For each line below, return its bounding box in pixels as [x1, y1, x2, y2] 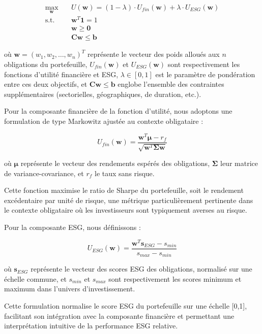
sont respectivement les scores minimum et [108, 273, 242, 284]
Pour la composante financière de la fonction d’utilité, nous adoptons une [4, 106, 232, 116]
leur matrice [220, 158, 258, 169]
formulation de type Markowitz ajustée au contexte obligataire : [4, 115, 203, 126]
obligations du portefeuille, [4, 59, 88, 70]
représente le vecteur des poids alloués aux [87, 49, 220, 59]
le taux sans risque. [95, 168, 155, 178]
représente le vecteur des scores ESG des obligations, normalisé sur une [31, 263, 252, 274]
